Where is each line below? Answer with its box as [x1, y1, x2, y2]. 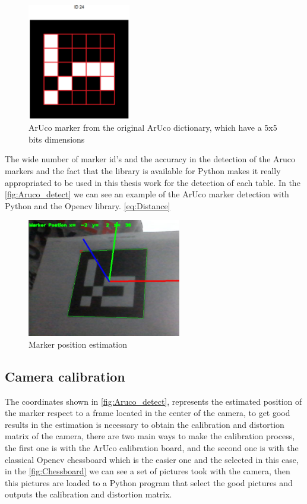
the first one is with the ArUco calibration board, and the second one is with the [5, 441, 299, 453]
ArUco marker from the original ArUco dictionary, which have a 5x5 [29, 121, 277, 134]
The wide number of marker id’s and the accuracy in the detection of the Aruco [5, 153, 296, 165]
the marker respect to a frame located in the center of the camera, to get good [5, 407, 290, 419]
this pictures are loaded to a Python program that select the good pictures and [5, 476, 293, 489]
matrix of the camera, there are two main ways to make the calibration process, [5, 430, 295, 442]
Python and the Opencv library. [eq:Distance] [5, 199, 170, 212]
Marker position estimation [29, 338, 127, 350]
